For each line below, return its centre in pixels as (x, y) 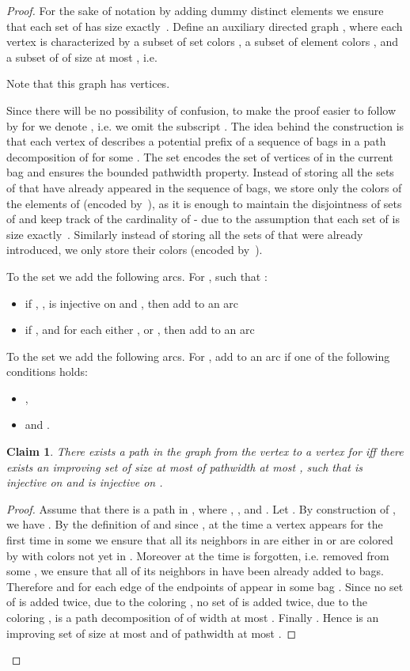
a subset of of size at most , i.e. (82, 57)
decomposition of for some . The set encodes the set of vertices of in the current (200, 156)
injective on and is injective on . (85, 482)
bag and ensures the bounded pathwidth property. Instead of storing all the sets (200, 172)
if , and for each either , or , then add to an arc (140, 330)
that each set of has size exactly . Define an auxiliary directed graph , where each (205, 26)
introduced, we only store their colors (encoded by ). (135, 250)
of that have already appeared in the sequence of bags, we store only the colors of (204, 187)
